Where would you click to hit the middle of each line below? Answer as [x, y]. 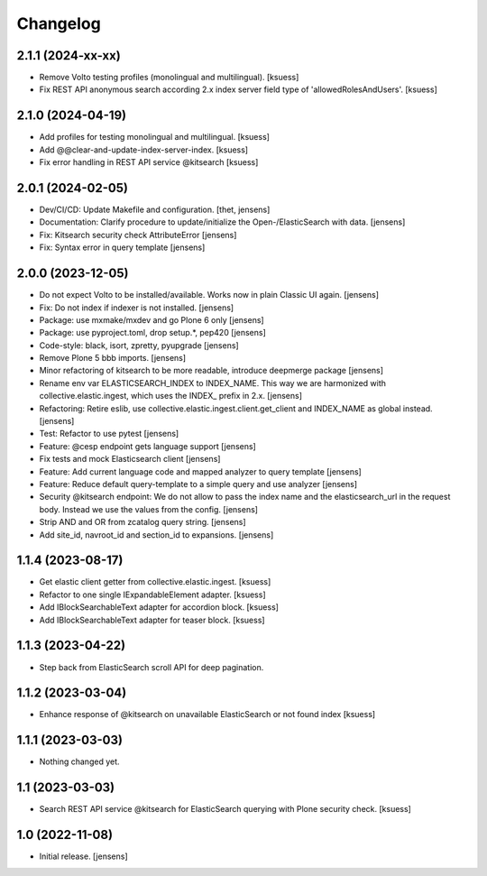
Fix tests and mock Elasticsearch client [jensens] [130, 459]
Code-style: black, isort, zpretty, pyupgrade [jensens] [139, 345]
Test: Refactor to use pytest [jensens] [109, 434]
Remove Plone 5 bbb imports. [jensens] [113, 358]
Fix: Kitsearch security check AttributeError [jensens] [138, 235]
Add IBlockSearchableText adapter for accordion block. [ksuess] [159, 607]
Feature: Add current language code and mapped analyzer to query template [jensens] [201, 471]
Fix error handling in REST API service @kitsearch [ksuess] [149, 162]
